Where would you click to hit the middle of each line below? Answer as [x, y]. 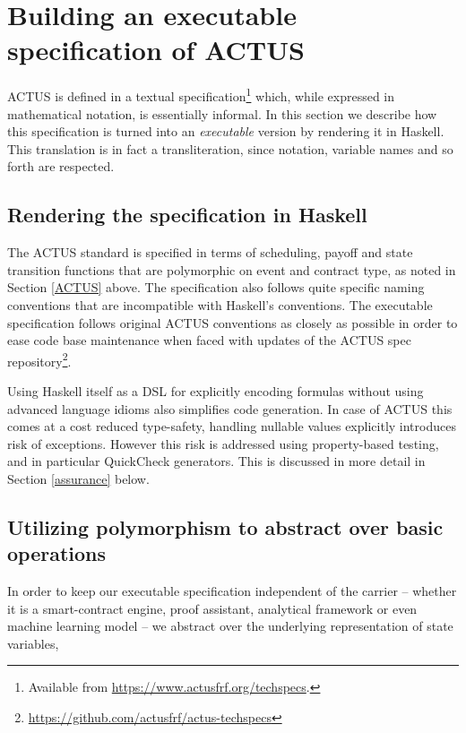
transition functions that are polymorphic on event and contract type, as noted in [232, 269]
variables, [33, 643]
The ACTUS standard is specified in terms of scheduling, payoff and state [210, 252]
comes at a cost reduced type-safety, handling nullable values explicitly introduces [232, 426]
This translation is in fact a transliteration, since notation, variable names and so [230, 148]
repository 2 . [39, 359]
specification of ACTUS [156, 50]
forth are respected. [61, 166]
